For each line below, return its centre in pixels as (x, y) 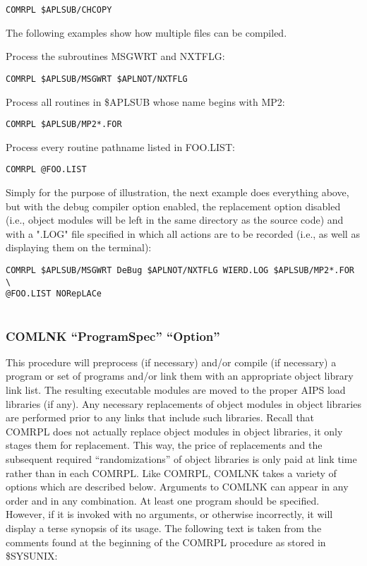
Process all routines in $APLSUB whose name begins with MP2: (145, 101)
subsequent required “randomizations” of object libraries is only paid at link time (181, 458)
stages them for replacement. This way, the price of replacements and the (164, 445)
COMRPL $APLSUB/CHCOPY (59, 10)
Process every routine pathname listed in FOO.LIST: (120, 146)
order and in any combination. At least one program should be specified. (163, 500)
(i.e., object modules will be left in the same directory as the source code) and (175, 220)
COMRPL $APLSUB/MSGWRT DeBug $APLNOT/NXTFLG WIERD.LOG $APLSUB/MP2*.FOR (180, 270)
